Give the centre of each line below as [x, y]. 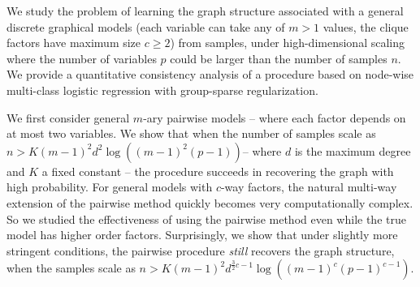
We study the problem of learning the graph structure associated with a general [205, 11]
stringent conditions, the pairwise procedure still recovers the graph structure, [201, 250]
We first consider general [68, 117]
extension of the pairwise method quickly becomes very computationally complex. [210, 202]
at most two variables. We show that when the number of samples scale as [191, 133]
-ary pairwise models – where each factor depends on [275, 117]
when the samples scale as [71, 268]
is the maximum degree [353, 150]
